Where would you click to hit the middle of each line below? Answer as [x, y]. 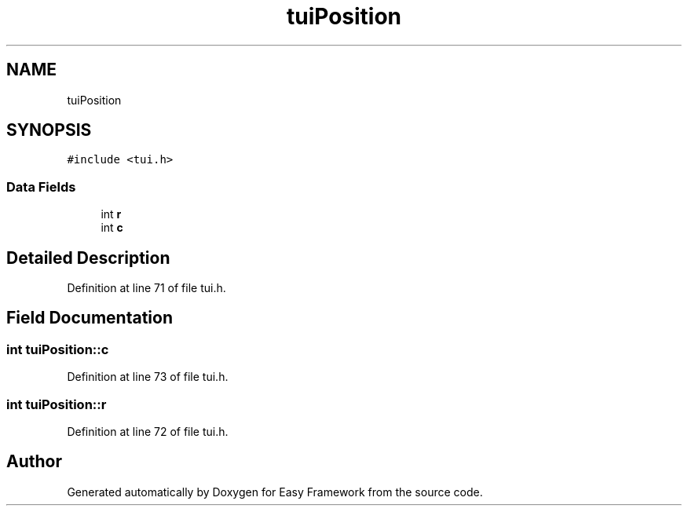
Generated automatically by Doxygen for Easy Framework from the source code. [275, 492]
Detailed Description [88, 258]
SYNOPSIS [49, 130]
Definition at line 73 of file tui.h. [148, 377]
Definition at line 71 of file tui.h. [146, 288]
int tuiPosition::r [57, 404]
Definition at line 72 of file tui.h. [148, 432]
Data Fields [41, 187]
